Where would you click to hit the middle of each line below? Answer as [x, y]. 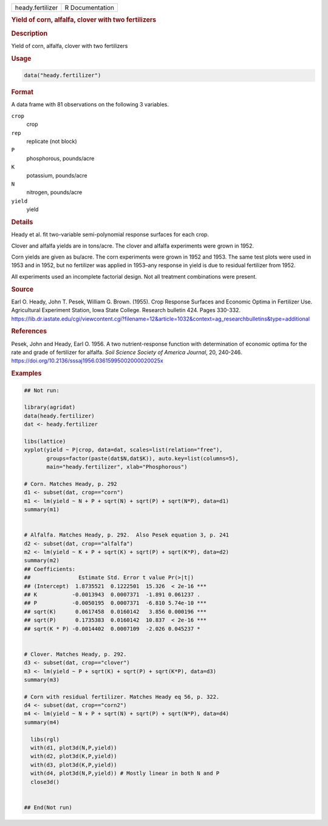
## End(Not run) [48, 807]
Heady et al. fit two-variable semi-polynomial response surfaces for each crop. [110, 235]
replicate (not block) [52, 141]
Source [22, 289]
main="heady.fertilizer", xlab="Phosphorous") [117, 467]
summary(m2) [42, 560]
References [29, 331]
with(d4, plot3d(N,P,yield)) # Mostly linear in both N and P [125, 773]
